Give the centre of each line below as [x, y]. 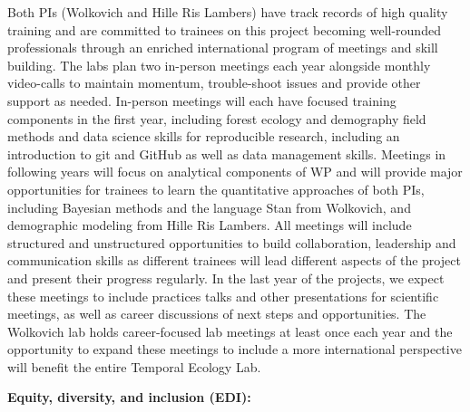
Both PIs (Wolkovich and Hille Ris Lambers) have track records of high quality [228, 12]
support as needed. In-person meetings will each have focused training [202, 100]
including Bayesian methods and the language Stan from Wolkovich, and [209, 207]
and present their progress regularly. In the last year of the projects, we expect [226, 278]
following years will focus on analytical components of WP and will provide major [235, 172]
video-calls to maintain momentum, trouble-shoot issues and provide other [214, 83]
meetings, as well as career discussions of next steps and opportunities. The [217, 314]
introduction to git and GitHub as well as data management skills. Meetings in [227, 153]
